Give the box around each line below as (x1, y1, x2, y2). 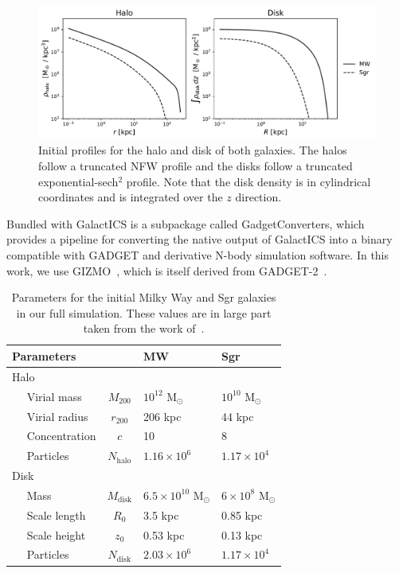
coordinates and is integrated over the (38, 189, 223, 205)
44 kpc (221, 407, 254, 424)
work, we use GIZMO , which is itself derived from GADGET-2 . (6, 262, 327, 279)
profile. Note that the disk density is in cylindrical (126, 173, 371, 189)
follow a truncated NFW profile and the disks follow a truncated (38, 158, 353, 174)
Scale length (26, 506, 86, 523)
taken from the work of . (83, 320, 205, 337)
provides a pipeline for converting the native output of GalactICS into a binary (6, 231, 393, 248)
